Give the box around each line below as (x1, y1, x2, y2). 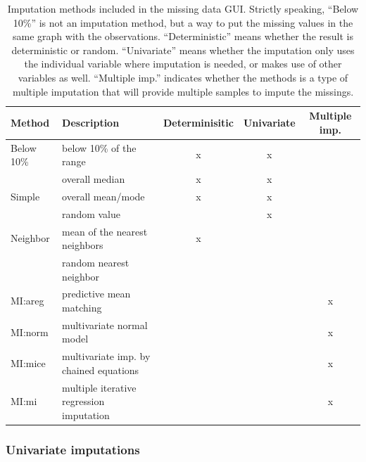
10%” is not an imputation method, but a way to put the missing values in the (13, 15, 353, 30)
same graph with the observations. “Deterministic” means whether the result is (13, 29, 353, 44)
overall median (62, 172, 125, 186)
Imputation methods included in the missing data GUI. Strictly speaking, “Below (7, 1, 359, 15)
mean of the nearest (62, 224, 148, 238)
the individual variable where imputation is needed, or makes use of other (24, 56, 342, 71)
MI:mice (11, 356, 46, 371)
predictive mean (62, 286, 131, 301)
